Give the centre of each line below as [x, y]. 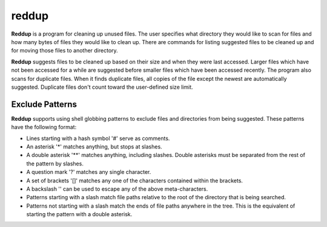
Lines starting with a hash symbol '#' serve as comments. [98, 138]
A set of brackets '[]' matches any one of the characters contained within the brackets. [135, 181]
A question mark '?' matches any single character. [89, 172]
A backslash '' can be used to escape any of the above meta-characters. [117, 189]
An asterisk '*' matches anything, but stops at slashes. [94, 146]
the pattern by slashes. [55, 164]
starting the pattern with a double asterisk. [79, 214]
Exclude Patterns [44, 104]
